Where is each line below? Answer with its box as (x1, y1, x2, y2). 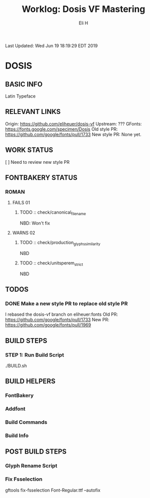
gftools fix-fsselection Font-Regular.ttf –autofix (5, 487, 101, 493)
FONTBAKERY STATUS (5, 173, 78, 182)
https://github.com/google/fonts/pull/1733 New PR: (5, 317, 109, 323)
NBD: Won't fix (19, 220, 51, 226)
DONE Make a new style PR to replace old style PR (5, 300, 128, 307)
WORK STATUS (5, 146, 54, 154)
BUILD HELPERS (5, 377, 56, 385)
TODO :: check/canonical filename (19, 209, 86, 217)
